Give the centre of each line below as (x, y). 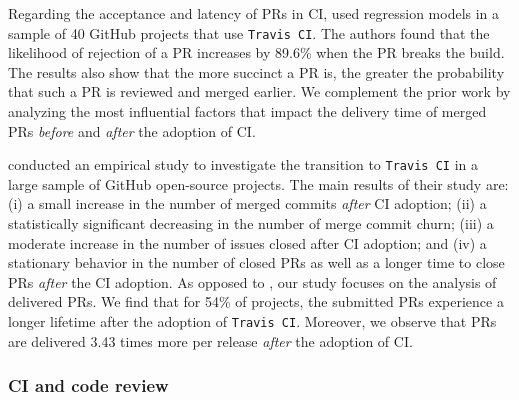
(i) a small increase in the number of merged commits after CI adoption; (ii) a (247, 203)
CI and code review (88, 385)
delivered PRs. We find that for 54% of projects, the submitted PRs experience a (256, 301)
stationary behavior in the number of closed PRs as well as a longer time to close (256, 262)
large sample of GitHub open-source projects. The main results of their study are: (258, 183)
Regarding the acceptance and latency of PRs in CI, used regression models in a (254, 13)
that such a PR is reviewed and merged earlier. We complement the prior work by (259, 91)
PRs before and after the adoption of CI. (132, 130)
